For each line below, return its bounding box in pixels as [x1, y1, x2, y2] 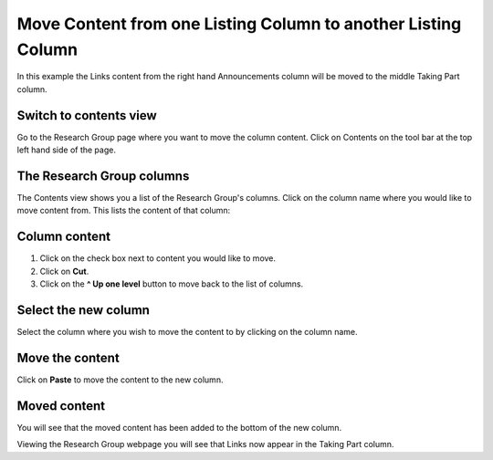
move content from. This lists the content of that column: [16, 205, 231, 216]
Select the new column [16, 302, 151, 318]
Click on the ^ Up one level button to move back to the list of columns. [39, 278, 304, 289]
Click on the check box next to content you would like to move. [39, 253, 277, 264]
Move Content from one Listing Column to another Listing [16, 14, 462, 34]
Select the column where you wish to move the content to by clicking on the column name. [16, 326, 358, 337]
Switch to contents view [16, 108, 157, 123]
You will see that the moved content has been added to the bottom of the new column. [16, 422, 342, 433]
